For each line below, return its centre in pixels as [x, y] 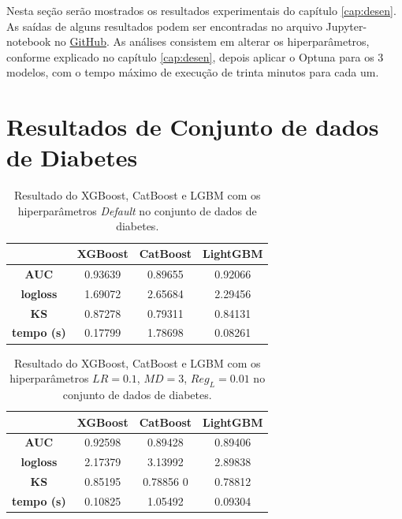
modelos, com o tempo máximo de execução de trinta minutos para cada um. [193, 72]
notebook [29, 41]
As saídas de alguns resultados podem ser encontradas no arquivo [164, 26]
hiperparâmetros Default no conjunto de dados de [137, 210]
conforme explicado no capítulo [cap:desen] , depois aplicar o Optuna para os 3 [195, 56]
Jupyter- [346, 26]
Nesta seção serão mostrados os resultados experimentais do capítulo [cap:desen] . [201, 10]
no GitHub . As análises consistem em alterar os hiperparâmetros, [212, 41]
